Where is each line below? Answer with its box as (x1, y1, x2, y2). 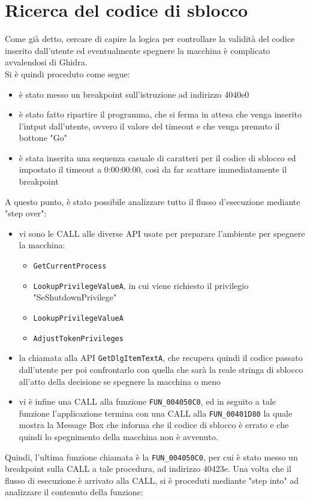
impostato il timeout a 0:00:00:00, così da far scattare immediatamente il (19, 163, 287, 176)
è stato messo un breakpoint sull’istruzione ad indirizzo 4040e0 (19, 88, 249, 100)
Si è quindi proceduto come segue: (5, 67, 130, 80)
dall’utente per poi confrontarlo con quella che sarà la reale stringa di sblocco (19, 363, 303, 375)
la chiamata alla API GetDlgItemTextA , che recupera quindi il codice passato (19, 351, 303, 364)
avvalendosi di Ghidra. (5, 56, 88, 68)
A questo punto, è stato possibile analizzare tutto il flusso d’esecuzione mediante (5, 195, 300, 207)
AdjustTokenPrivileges (33, 334, 124, 343)
